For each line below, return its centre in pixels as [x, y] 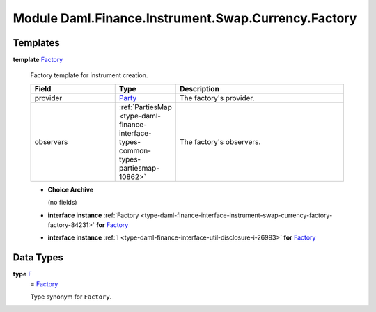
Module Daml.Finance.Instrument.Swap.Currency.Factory [185, 18]
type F [23, 274]
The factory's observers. [220, 141]
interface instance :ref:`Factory [93, 215]
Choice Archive [71, 189]
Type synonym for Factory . [71, 297]
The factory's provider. [217, 97]
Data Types [38, 258]
